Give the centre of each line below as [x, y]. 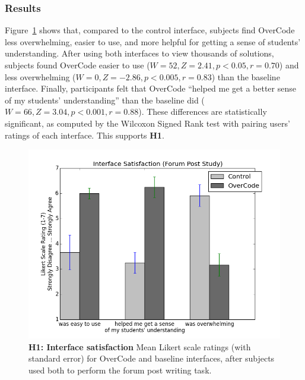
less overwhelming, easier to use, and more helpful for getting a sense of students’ [153, 41]
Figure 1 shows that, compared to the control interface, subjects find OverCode [150, 30]
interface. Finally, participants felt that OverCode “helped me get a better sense [150, 88]
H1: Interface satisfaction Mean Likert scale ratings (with [140, 346]
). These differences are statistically [203, 112]
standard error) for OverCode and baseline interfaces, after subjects [152, 358]
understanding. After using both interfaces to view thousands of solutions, [139, 53]
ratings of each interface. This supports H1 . [85, 135]
